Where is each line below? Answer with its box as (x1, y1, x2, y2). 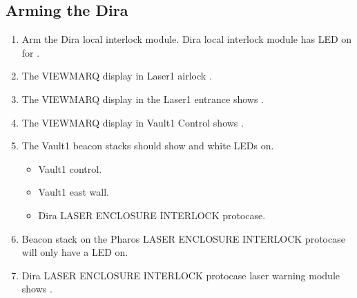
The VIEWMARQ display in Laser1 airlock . (21, 68, 212, 83)
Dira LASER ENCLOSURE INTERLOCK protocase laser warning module (21, 268, 340, 282)
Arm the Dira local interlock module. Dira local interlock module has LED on (21, 32, 352, 46)
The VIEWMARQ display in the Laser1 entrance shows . (21, 91, 264, 106)
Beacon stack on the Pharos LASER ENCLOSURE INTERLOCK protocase (21, 231, 345, 245)
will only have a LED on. (21, 245, 128, 259)
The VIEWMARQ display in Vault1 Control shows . (21, 115, 244, 129)
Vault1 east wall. (38, 185, 109, 199)
